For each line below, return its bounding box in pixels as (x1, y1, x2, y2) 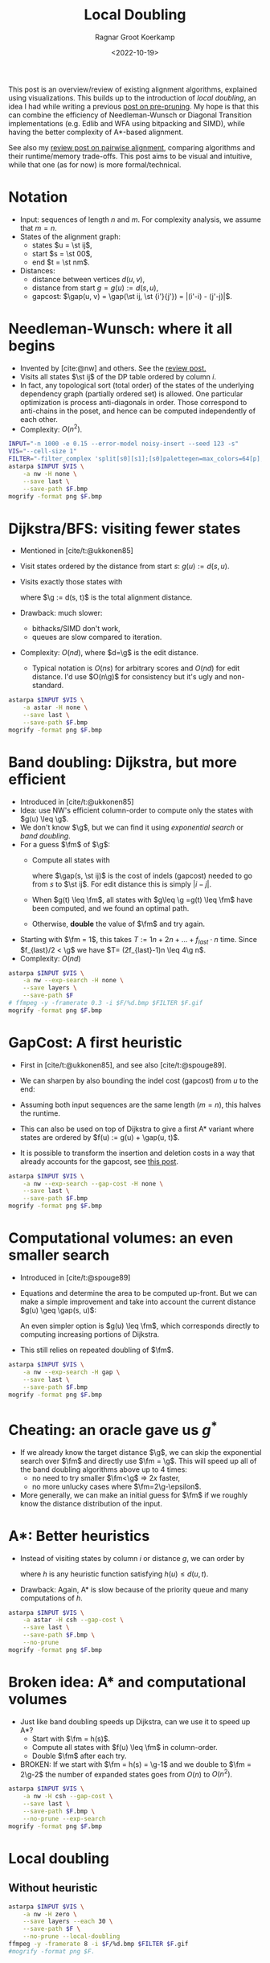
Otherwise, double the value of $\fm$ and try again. (31, 919, 205, 928)
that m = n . (19, 223, 58, 232)
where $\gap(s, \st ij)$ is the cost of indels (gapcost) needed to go (31, 871, 253, 880)
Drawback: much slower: (19, 609, 103, 618)
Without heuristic (8, 1881, 98, 1895)
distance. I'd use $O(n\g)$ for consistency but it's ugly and (31, 672, 227, 682)
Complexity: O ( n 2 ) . (19, 423, 83, 434)
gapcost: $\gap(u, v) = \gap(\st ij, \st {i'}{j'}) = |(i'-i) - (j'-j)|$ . (31, 291, 233, 301)
